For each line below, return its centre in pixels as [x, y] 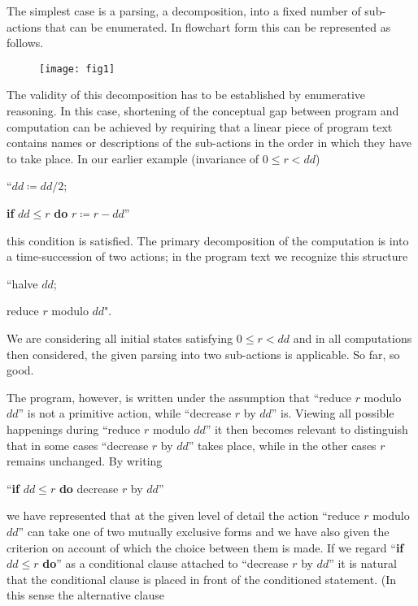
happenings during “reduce [74, 429]
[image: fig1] [77, 69]
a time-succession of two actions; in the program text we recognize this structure [207, 256]
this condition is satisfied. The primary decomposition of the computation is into [208, 240]
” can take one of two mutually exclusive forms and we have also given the [204, 531]
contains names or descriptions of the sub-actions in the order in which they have [209, 143]
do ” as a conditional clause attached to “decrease [165, 563]
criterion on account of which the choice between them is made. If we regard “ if [205, 547]
